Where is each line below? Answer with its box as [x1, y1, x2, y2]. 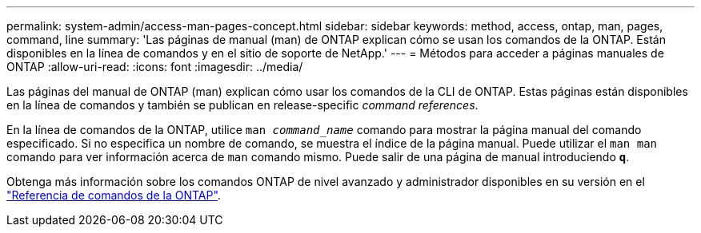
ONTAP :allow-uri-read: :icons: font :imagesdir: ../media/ [6, 60, 303, 73]
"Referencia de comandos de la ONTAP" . [6, 188, 221, 202]
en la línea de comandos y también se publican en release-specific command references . [6, 98, 479, 112]
